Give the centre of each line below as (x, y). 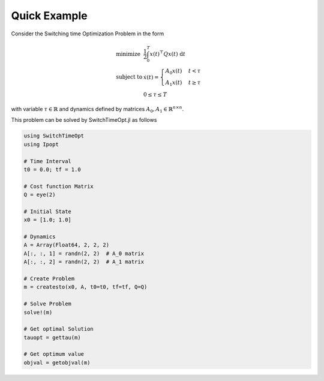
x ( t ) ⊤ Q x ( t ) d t (168, 53)
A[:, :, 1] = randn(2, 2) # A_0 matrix (84, 253)
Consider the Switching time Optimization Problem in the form (88, 34)
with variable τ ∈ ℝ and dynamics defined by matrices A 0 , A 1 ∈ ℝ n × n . (97, 109)
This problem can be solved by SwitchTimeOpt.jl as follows (84, 120)
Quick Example (49, 16)
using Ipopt (41, 144)
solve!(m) (38, 312)
